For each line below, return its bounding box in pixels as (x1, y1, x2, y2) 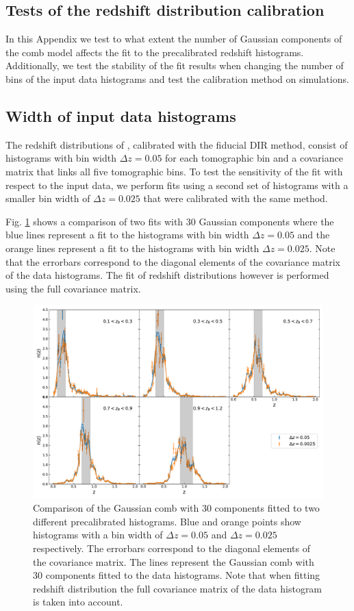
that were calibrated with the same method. (143, 191, 328, 205)
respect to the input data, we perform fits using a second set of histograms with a (5, 177, 349, 192)
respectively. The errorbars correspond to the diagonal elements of (33, 541, 311, 556)
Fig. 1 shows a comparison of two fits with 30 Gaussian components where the (5, 214, 334, 228)
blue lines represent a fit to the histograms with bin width (5, 227, 249, 242)
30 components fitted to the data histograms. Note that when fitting (33, 568, 320, 582)
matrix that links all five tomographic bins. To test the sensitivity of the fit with (5, 164, 343, 178)
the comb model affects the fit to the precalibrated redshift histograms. (5, 45, 304, 59)
